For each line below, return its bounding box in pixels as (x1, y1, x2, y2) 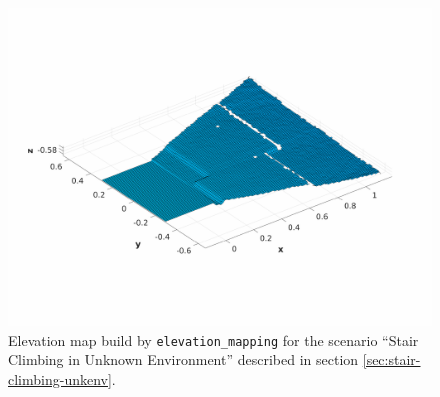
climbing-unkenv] (8, 368, 112, 389)
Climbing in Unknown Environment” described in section (8, 349, 359, 370)
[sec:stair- (362, 349, 421, 370)
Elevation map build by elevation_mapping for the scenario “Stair (8, 329, 419, 350)
